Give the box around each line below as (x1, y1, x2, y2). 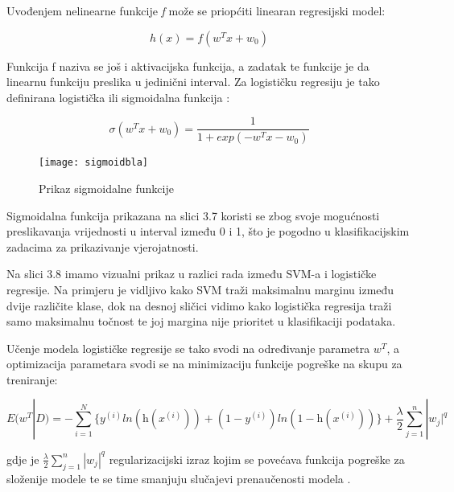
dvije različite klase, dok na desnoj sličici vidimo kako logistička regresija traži (6, 297, 392, 314)
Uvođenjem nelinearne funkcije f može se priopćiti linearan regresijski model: (6, 2, 386, 18)
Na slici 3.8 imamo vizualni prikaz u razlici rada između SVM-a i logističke (6, 265, 377, 282)
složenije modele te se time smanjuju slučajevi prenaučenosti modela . (6, 469, 351, 486)
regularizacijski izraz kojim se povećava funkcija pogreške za (109, 450, 405, 467)
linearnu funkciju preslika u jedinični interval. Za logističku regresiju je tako (6, 73, 380, 90)
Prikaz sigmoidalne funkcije (39, 179, 174, 196)
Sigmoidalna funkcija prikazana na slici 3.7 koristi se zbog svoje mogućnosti (6, 207, 380, 223)
